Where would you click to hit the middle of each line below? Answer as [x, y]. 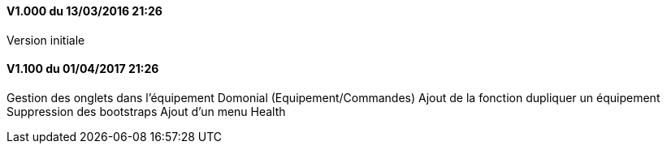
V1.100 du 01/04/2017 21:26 [83, 69]
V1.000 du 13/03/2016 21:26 [84, 11]
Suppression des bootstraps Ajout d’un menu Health [146, 111]
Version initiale [46, 40]
